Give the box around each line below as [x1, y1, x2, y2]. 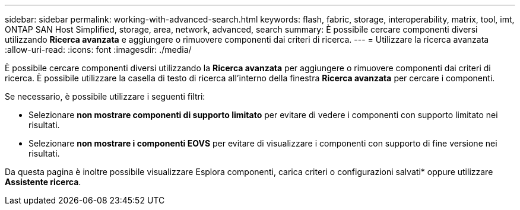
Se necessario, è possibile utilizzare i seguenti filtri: [5, 91, 205, 101]
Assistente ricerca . [5, 177, 81, 187]
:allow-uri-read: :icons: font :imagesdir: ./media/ [5, 44, 192, 55]
